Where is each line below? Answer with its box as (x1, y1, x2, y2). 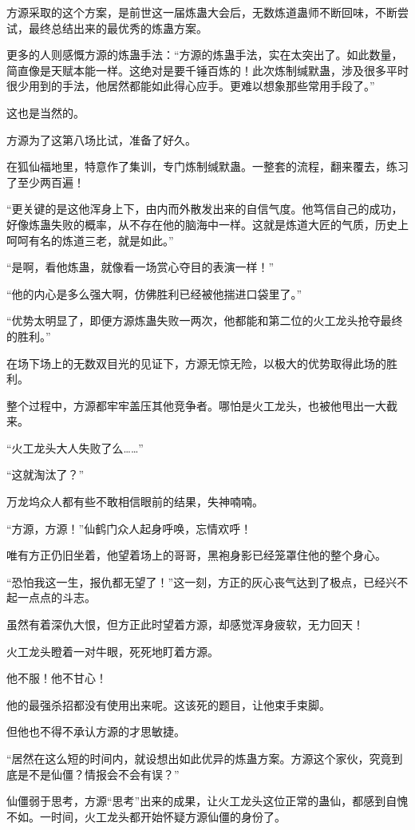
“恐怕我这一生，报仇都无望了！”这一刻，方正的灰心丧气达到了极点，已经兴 (6, 573, 397, 590)
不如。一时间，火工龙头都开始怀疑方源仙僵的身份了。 (6, 808, 286, 824)
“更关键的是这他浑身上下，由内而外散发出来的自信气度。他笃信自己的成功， (6, 200, 403, 217)
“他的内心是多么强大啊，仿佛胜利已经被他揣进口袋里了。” (6, 285, 302, 302)
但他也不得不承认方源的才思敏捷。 (6, 723, 185, 740)
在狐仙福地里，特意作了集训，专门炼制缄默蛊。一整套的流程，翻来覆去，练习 (6, 158, 409, 175)
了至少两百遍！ (6, 173, 85, 190)
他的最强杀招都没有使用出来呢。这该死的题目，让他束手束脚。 (6, 696, 330, 713)
